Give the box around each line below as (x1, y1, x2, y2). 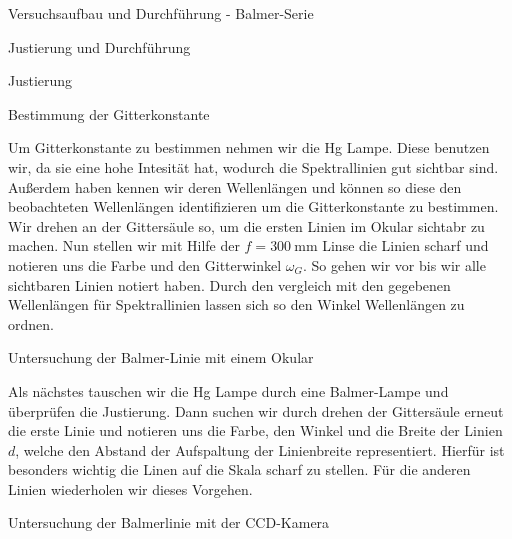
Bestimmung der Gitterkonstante (8, 103, 210, 124)
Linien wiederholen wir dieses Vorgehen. (8, 478, 253, 499)
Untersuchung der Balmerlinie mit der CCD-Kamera (8, 512, 330, 533)
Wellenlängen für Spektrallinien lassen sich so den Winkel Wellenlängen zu (8, 294, 465, 315)
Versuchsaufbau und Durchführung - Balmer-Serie (8, 3, 314, 23)
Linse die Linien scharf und (322, 235, 489, 256)
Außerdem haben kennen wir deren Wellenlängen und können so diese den (8, 176, 462, 197)
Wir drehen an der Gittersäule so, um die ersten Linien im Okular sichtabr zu (8, 215, 485, 236)
